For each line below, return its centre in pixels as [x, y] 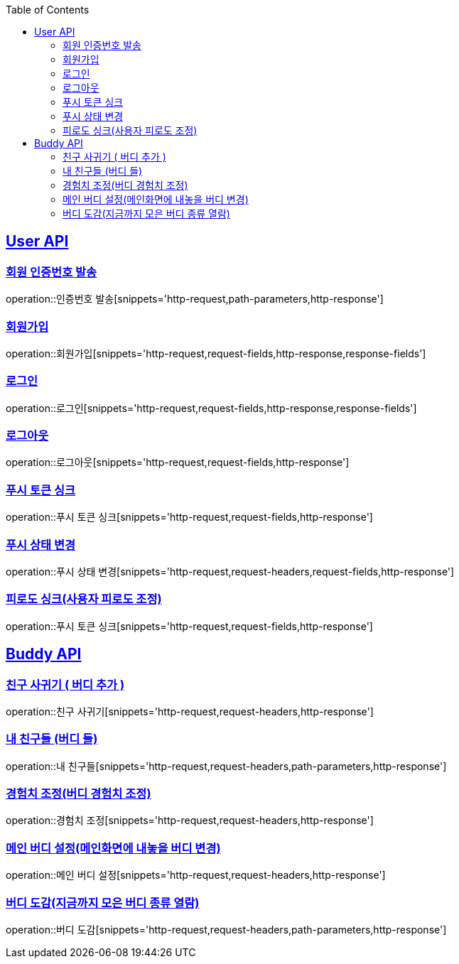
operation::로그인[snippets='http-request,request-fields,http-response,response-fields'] [211, 408]
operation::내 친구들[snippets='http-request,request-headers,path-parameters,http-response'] [226, 766]
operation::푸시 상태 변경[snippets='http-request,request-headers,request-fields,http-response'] [230, 571]
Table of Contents [48, 10]
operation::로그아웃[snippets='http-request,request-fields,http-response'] [178, 462]
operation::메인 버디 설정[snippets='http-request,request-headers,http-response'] [196, 875]
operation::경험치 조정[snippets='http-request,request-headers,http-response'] [190, 821]
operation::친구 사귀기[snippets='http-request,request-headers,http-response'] [190, 711]
